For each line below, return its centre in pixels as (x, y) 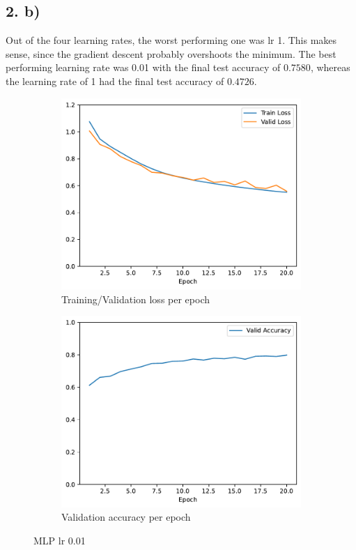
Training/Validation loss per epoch (136, 299)
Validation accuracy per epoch (126, 517)
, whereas (330, 67)
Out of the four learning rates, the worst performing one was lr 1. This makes (171, 40)
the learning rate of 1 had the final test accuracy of (115, 81)
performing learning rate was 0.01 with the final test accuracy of (143, 67)
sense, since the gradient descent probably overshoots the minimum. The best (171, 53)
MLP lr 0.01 (60, 540)
